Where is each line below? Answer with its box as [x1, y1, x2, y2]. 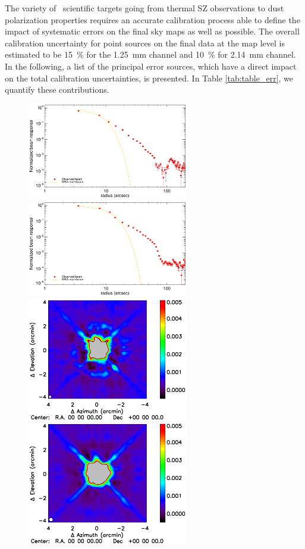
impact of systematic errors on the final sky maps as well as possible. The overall [5, 25, 300, 37]
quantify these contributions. [5, 83, 109, 96]
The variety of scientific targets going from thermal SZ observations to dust [5, 2, 284, 14]
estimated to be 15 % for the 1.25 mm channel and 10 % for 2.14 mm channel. [5, 48, 296, 61]
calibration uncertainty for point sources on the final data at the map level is [5, 36, 285, 49]
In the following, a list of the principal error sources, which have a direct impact [5, 59, 297, 72]
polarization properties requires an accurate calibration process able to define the [5, 13, 300, 26]
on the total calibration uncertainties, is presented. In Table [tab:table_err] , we [5, 71, 294, 84]
